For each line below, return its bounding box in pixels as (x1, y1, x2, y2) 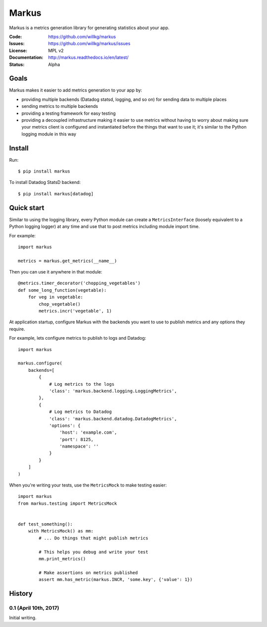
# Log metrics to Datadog (49, 409, 112, 415)
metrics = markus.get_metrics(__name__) (18, 258, 117, 264)
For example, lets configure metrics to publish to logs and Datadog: (9, 335, 146, 341)
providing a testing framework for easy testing (21, 110, 116, 116)
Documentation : (9, 54, 44, 60)
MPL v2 (48, 47, 64, 53)
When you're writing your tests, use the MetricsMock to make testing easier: (9, 482, 167, 488)
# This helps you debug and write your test (39, 549, 148, 555)
